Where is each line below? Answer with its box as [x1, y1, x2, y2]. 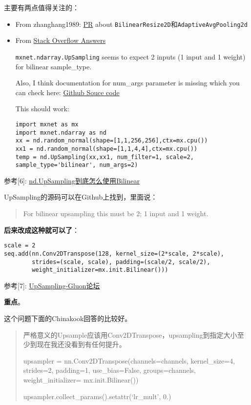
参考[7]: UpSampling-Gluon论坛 [4, 280, 100, 290]
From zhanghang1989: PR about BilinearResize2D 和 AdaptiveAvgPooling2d [15, 19, 248, 29]
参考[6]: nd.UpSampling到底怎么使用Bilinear [4, 175, 140, 185]
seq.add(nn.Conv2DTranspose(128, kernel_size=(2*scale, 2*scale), [4, 250, 225, 257]
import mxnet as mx [15, 121, 79, 128]
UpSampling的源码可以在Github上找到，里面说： [4, 192, 158, 202]
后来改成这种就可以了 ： [4, 224, 79, 235]
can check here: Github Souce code [15, 87, 120, 97]
